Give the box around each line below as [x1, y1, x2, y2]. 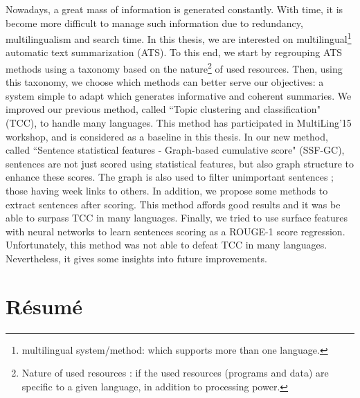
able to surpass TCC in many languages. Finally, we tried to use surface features [6, 210, 348, 225]
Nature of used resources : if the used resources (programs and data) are [21, 365, 329, 380]
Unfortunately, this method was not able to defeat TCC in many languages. [6, 237, 327, 252]
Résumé [6, 291, 83, 320]
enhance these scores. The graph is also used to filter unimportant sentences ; [6, 170, 334, 184]
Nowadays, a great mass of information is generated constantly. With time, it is [6, 2, 343, 16]
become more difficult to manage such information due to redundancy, [6, 15, 303, 30]
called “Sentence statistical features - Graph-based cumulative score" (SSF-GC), [6, 143, 345, 157]
